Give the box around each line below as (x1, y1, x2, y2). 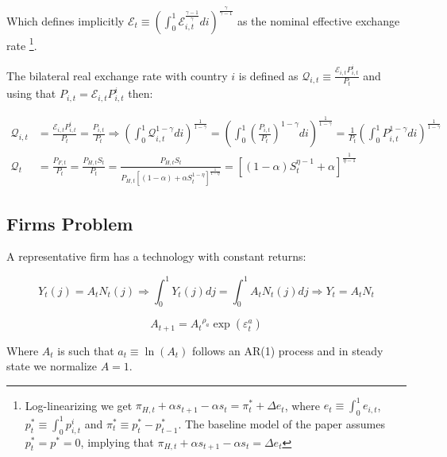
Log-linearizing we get (25, 397, 133, 413)
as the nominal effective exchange (237, 12, 400, 29)
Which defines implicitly (6, 12, 125, 29)
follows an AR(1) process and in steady (192, 342, 383, 358)
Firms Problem (6, 211, 133, 235)
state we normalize (6, 358, 98, 374)
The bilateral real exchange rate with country (6, 67, 228, 83)
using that (6, 85, 56, 102)
